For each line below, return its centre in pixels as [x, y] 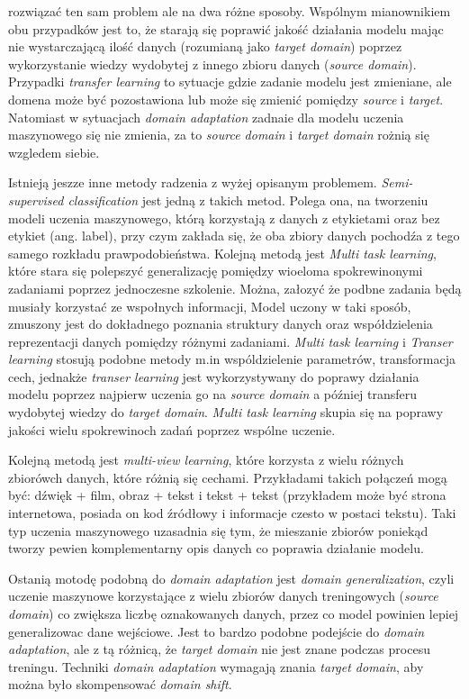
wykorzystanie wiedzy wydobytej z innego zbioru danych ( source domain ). [212, 64]
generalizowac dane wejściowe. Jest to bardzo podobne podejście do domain [216, 631]
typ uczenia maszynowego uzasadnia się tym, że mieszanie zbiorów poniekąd [218, 530]
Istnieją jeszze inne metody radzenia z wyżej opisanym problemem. [193, 182]
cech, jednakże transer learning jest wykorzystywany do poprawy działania [214, 376]
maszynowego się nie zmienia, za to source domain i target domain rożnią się [219, 135]
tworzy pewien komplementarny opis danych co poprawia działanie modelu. [216, 548]
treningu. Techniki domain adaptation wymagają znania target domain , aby [216, 666]
